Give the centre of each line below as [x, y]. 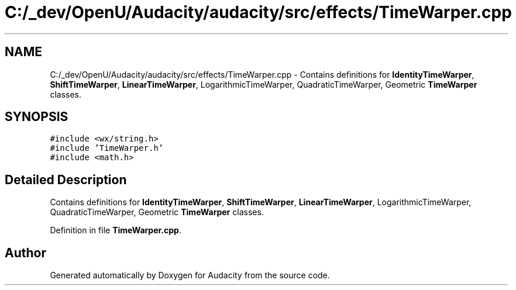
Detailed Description [66, 179]
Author [25, 253]
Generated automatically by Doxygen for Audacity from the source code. [190, 275]
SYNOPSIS [37, 117]
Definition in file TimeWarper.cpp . [116, 230]
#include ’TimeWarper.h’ [107, 148]
